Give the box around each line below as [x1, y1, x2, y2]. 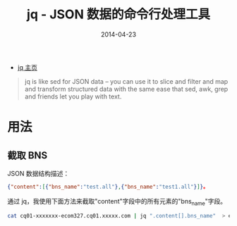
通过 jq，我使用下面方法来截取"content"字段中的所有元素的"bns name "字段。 [7, 196, 227, 207]
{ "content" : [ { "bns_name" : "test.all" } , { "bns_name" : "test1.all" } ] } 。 [7, 183, 209, 190]
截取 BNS [7, 149, 48, 161]
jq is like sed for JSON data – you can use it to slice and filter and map [24, 77, 229, 85]
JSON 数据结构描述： [7, 169, 70, 177]
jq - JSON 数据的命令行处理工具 [27, 6, 210, 23]
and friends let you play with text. [24, 92, 122, 101]
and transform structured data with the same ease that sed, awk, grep [24, 84, 229, 93]
